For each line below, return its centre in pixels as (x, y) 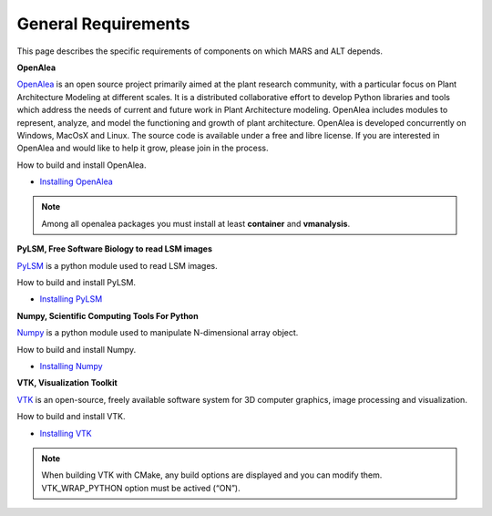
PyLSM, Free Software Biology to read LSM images (115, 249)
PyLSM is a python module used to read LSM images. (117, 265)
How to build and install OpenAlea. (82, 165)
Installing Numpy (72, 366)
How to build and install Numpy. (77, 349)
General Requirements (103, 24)
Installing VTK (66, 433)
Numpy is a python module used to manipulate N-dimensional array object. (158, 333)
